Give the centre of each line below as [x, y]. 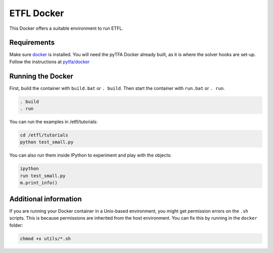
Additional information [45, 199]
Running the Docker [41, 76]
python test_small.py [47, 142]
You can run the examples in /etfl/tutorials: [54, 122]
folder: [16, 225]
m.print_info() [39, 183]
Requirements [32, 43]
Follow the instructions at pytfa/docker [50, 62]
